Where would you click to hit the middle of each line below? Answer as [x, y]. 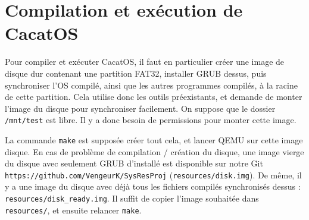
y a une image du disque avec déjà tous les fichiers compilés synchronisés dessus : [153, 186]
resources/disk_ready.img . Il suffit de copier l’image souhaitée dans [132, 198]
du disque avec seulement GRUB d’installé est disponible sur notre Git [134, 163]
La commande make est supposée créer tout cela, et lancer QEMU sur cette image [154, 139]
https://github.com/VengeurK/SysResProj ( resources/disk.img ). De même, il [153, 175]
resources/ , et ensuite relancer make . [73, 210]
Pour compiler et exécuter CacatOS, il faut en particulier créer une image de [145, 62]
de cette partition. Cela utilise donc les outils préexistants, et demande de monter [154, 97]
